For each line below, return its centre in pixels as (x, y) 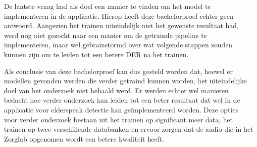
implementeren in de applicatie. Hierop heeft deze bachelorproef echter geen (119, 16)
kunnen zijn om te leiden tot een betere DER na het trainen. (96, 54)
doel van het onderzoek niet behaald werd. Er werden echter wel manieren (116, 90)
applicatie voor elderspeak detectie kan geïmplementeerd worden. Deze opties (121, 109)
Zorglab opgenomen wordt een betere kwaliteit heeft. (84, 138)
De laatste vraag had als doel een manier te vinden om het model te (107, 6)
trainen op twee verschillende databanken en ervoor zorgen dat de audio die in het (129, 129)
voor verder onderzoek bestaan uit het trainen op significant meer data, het (119, 119)
